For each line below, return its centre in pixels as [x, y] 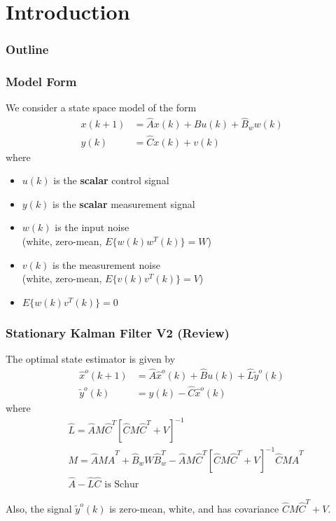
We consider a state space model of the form [101, 107]
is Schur [122, 484]
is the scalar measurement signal [124, 203]
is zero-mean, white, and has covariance [194, 508]
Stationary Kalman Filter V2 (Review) [118, 332]
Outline [27, 49]
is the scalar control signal [111, 180]
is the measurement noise [106, 264]
